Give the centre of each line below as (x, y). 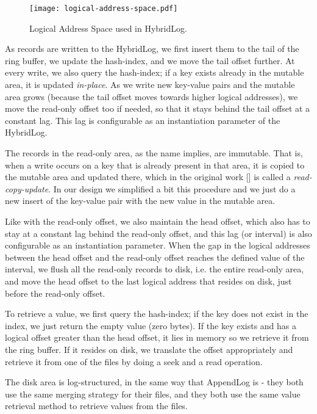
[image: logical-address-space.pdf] (104, 9)
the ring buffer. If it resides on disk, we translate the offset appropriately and (149, 349)
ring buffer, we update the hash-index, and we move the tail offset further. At (150, 60)
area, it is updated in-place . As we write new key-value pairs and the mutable (150, 85)
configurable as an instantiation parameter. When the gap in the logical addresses (158, 245)
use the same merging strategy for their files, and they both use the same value (153, 394)
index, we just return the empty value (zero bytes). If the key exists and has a (151, 325)
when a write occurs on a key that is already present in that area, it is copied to (155, 165)
